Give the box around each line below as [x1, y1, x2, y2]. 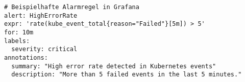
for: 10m [4, 28, 34, 36]
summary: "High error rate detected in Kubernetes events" [11, 62, 216, 70]
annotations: [4, 54, 48, 61]
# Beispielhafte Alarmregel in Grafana [4, 4, 139, 11]
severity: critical [11, 46, 78, 53]
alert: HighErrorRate [4, 12, 78, 19]
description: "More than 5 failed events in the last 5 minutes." [11, 71, 242, 78]
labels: [4, 37, 30, 45]
